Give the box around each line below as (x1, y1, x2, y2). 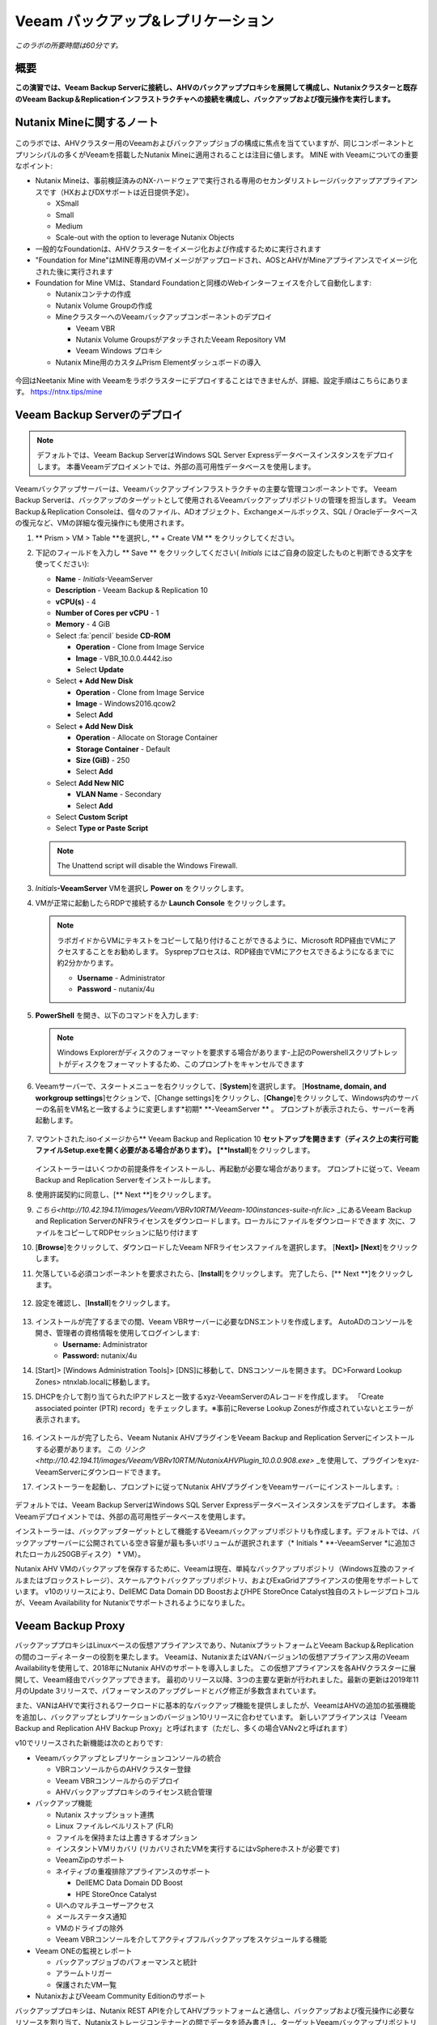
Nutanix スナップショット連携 (55, 1810, 155, 1819)
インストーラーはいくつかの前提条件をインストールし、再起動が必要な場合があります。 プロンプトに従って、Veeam (35, 1163, 420, 1174)
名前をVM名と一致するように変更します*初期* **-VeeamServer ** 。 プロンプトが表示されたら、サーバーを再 (49, 1104, 415, 1114)
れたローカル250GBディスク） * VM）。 (15, 1549, 146, 1558)
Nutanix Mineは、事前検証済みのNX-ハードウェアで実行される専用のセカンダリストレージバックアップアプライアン (35, 176, 418, 185)
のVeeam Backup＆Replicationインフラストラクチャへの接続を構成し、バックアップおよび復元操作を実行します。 (15, 94, 396, 104)
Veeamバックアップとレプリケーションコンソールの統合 (35, 1753, 222, 1763)
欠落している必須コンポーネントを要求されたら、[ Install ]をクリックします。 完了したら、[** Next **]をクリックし (35, 1268, 414, 1278)
